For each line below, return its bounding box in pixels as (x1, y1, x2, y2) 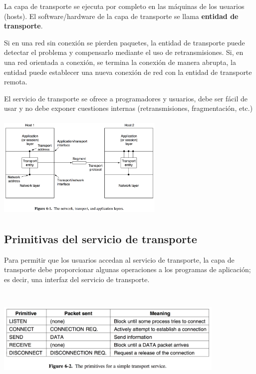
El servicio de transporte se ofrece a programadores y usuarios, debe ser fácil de (4, 93, 248, 103)
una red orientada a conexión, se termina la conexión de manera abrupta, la (4, 56, 237, 67)
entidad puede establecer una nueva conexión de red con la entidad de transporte (4, 66, 252, 77)
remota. (4, 76, 27, 87)
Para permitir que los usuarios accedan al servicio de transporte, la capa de (4, 254, 235, 265)
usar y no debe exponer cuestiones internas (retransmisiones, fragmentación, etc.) (4, 103, 253, 113)
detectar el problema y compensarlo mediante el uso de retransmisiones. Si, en (4, 47, 244, 57)
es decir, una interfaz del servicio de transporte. (4, 274, 150, 284)
